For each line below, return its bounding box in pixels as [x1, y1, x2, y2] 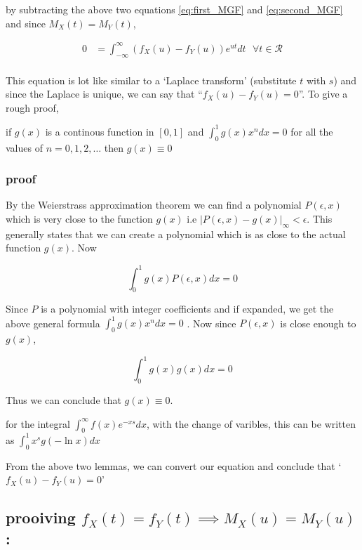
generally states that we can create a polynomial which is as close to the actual [6, 226, 346, 241]
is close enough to [280, 315, 356, 330]
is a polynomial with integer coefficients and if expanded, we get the [41, 301, 334, 316]
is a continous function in [45, 124, 154, 138]
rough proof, [6, 100, 59, 114]
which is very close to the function [6, 211, 153, 226]
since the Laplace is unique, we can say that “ [6, 86, 203, 101]
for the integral [6, 416, 70, 431]
